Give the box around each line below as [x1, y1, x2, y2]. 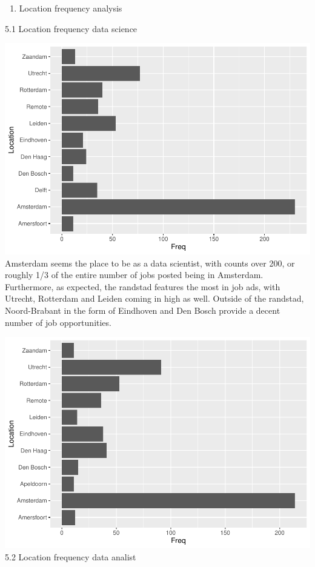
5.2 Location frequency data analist [5, 550, 136, 563]
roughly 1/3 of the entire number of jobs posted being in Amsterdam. [5, 268, 264, 281]
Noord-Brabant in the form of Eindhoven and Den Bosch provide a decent [5, 304, 280, 317]
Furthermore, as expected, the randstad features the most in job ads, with [5, 280, 280, 293]
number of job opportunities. [5, 316, 111, 328]
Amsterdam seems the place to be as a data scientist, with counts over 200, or [5, 256, 295, 269]
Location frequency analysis [19, 2, 122, 14]
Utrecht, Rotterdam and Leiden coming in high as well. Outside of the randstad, [5, 292, 304, 305]
